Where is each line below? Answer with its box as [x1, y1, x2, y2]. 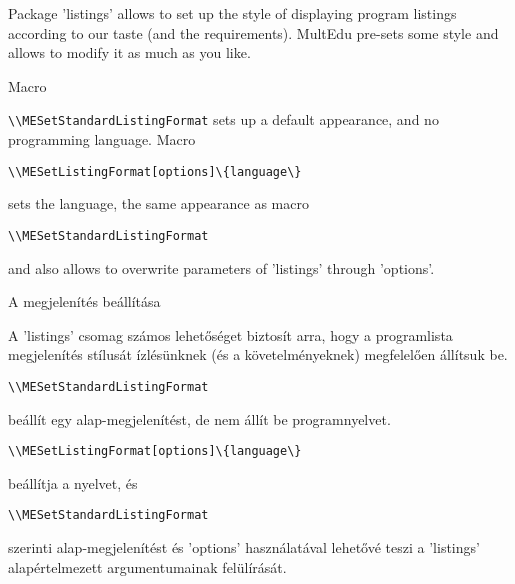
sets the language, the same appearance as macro [8, 193, 309, 214]
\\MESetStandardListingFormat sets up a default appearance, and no [8, 109, 439, 130]
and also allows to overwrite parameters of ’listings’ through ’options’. [8, 257, 435, 278]
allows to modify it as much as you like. [8, 42, 251, 63]
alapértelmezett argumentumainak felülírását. [8, 556, 287, 577]
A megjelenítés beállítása [8, 291, 161, 312]
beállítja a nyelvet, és [8, 472, 138, 493]
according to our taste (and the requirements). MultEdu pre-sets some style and [8, 22, 499, 43]
